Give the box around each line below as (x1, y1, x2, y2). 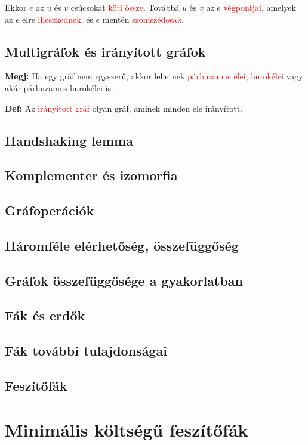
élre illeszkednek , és (22, 13, 93, 25)
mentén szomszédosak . (102, 13, 184, 25)
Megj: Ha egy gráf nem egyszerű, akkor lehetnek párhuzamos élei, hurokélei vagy (5, 70, 303, 82)
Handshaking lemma (5, 131, 133, 149)
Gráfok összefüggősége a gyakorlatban (5, 271, 243, 289)
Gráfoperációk (5, 201, 94, 220)
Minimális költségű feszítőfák (5, 417, 248, 441)
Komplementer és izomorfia (5, 166, 178, 184)
